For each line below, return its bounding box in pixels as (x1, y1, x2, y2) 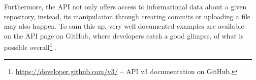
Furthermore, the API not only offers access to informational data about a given (4, 1, 247, 11)
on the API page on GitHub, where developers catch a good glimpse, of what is (4, 30, 244, 40)
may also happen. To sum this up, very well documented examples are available (4, 21, 244, 31)
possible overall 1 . (4, 40, 57, 52)
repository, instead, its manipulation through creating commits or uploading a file (4, 11, 251, 21)
